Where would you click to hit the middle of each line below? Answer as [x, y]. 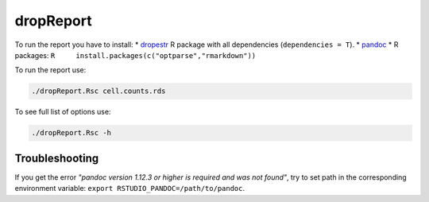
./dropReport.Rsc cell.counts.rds [99, 91]
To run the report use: [50, 70]
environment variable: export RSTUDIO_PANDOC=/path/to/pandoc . [130, 188]
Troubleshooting [57, 158]
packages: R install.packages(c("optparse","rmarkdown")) [135, 55]
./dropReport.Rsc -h [71, 133]
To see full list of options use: [63, 112]
